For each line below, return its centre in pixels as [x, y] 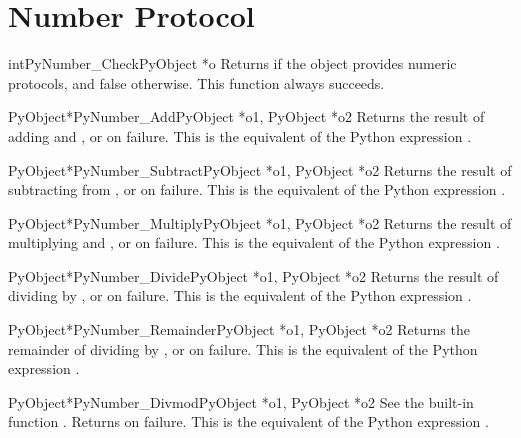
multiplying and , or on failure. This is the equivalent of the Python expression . [254, 242]
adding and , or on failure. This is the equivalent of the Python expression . [240, 135]
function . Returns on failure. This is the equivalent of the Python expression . [248, 421]
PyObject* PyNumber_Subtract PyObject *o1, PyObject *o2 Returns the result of [260, 169]
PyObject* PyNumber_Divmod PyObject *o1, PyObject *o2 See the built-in [241, 401]
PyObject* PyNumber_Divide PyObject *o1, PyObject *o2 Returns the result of [253, 275]
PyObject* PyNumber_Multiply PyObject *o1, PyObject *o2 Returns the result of [260, 222]
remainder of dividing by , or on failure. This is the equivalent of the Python [243, 348]
